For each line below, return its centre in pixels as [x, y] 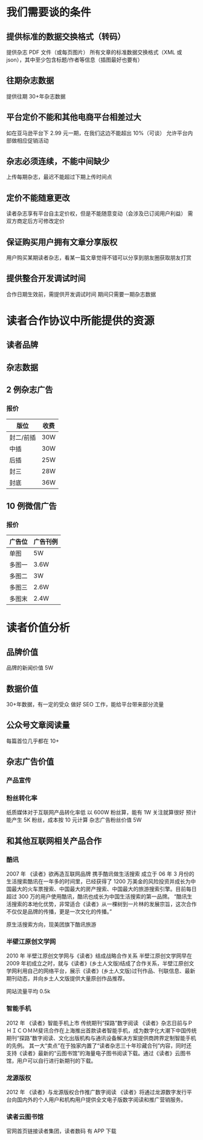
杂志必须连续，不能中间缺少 [58, 162]
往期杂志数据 [30, 81]
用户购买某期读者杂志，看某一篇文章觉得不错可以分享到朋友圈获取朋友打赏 [99, 258]
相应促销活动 [33, 140]
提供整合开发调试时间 [46, 279]
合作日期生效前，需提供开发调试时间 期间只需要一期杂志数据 [81, 294]
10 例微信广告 [32, 506]
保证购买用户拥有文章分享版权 [62, 242]
